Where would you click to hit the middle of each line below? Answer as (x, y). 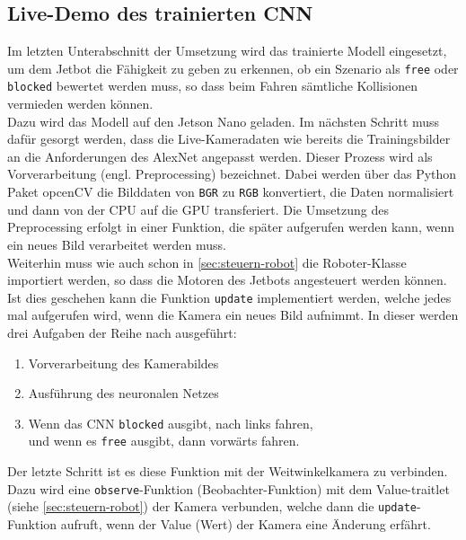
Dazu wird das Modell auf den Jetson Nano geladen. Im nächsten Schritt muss (224, 121)
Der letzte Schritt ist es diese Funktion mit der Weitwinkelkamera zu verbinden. (228, 471)
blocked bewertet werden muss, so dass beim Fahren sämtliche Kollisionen (212, 86)
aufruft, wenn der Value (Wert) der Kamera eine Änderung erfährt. (246, 523)
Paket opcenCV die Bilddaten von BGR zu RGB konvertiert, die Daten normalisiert (231, 192)
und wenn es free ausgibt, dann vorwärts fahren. (164, 441)
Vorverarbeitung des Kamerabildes (123, 363)
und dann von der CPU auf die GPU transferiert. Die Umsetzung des (198, 209)
